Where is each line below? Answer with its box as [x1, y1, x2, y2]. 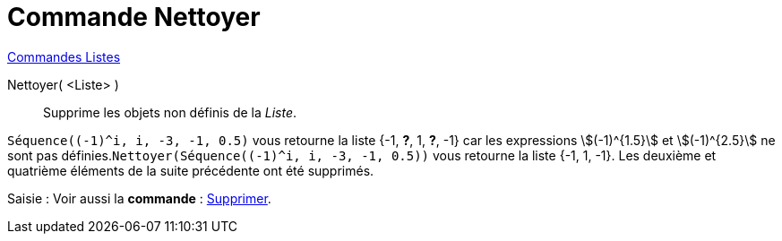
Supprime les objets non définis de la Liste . [43, 104, 297, 120]
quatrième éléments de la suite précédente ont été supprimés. [7, 162, 374, 178]
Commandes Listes [7, 48, 121, 65]
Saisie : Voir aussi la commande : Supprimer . [7, 190, 271, 206]
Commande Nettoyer [7, 2, 261, 32]
